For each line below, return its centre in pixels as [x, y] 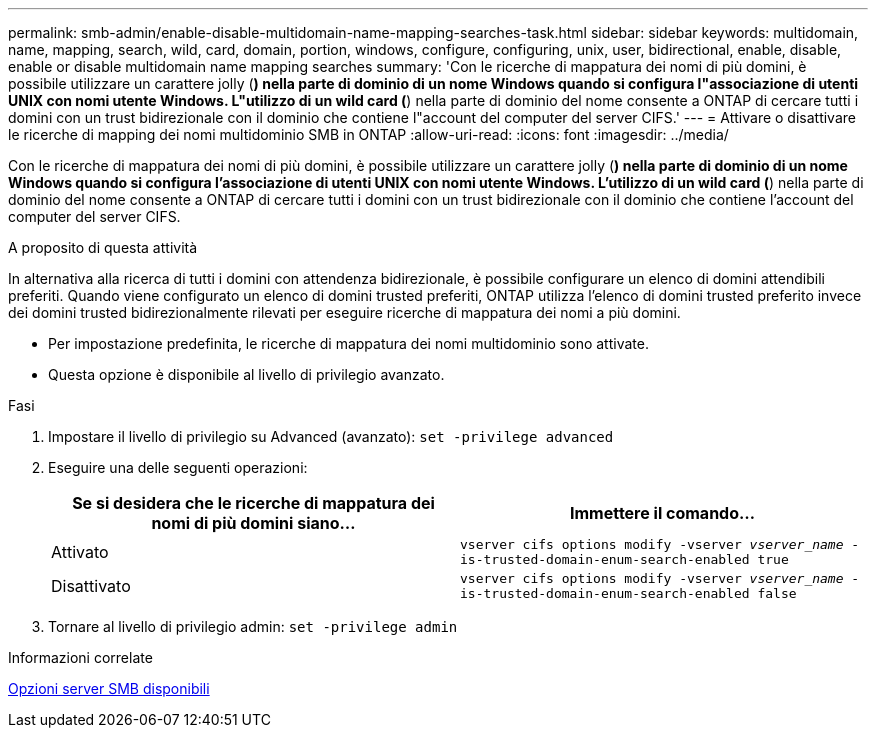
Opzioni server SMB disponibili [109, 688]
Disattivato [91, 586]
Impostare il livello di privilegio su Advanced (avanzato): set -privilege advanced [331, 436]
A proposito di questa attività [103, 247]
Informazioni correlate [80, 657]
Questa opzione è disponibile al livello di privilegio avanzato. [246, 374]
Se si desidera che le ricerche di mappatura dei [253, 503]
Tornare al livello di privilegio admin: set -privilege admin [253, 626]
